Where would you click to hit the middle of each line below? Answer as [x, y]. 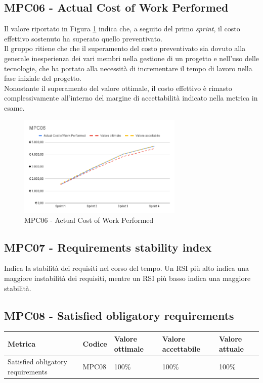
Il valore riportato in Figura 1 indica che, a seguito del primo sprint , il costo [122, 29]
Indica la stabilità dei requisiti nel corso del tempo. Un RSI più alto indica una [126, 268]
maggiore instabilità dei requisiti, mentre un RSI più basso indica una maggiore [127, 278]
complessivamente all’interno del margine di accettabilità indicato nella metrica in [131, 98]
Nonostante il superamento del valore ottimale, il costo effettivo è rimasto [118, 88]
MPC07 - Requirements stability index [108, 247]
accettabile [181, 348]
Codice [95, 343]
